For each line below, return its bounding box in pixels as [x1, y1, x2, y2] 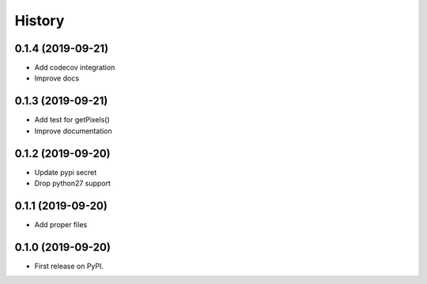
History [14, 12, 65, 29]
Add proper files [34, 219, 88, 229]
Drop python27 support [34, 178, 111, 189]
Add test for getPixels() [34, 115, 110, 125]
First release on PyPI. [34, 261, 104, 271]
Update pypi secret [34, 167, 97, 177]
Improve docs [34, 73, 79, 83]
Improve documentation [34, 126, 112, 136]
